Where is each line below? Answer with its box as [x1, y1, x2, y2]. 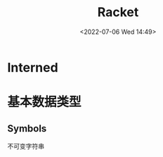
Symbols [7, 123, 47, 134]
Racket [97, 4, 139, 20]
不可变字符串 [7, 142, 44, 150]
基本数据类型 [7, 94, 82, 110]
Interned [7, 59, 58, 75]
